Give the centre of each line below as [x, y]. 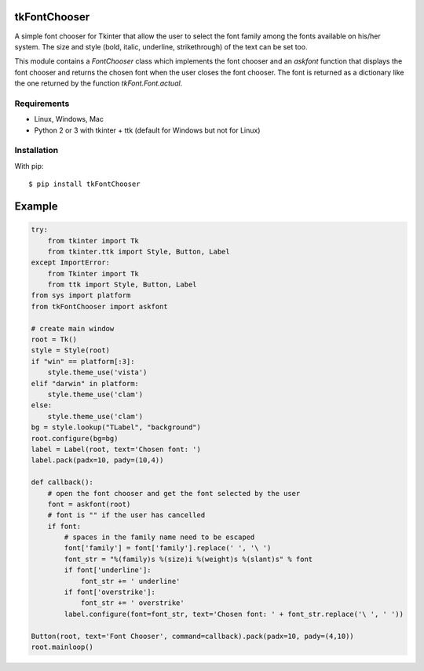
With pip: [29, 166]
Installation [37, 151]
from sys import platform [81, 295]
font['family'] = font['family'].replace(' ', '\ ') [168, 548]
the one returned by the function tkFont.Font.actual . [99, 83]
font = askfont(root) [89, 504]
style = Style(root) [70, 350]
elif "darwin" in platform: [85, 383]
